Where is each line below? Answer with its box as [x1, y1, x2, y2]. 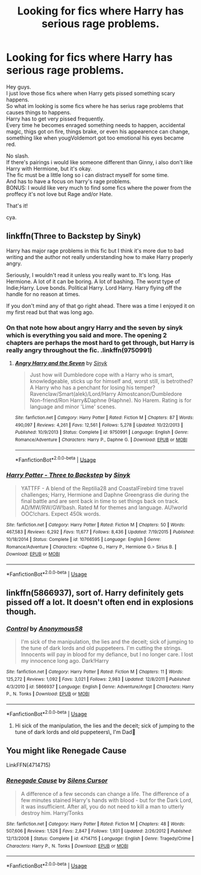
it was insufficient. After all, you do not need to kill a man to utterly [20, 802, 184, 810]
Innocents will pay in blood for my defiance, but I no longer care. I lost [20, 651, 193, 658]
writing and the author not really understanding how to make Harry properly [6, 253, 193, 260]
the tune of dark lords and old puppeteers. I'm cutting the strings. [20, 645, 182, 652]
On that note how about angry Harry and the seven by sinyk [6, 323, 183, 332]
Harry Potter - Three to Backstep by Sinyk [6, 471, 130, 479]
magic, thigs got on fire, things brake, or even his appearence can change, [6, 128, 190, 135]
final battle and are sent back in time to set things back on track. [20, 497, 179, 504]
